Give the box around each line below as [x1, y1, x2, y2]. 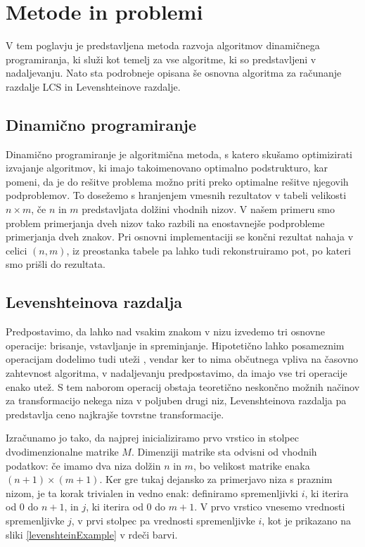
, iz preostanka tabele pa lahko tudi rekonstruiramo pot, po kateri [66, 243, 351, 257]
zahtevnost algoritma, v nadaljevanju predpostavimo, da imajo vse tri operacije [6, 366, 347, 380]
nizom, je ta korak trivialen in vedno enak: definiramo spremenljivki [6, 485, 298, 500]
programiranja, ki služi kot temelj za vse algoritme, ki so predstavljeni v [6, 51, 316, 66]
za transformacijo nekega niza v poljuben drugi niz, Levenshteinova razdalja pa [6, 393, 347, 408]
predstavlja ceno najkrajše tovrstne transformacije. [6, 406, 224, 421]
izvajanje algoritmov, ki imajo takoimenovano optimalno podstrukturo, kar [6, 160, 328, 175]
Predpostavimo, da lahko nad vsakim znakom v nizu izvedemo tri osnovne [6, 324, 325, 339]
